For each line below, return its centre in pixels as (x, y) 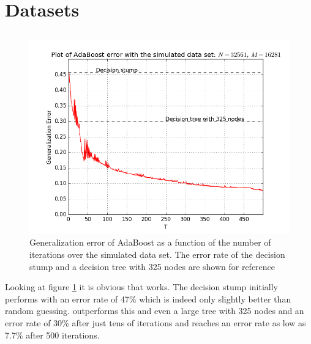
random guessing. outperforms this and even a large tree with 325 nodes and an (155, 311)
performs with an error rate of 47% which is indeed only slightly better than (148, 298)
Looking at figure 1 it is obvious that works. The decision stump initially (141, 287)
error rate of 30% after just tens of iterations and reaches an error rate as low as (155, 322)
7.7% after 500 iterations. (52, 335)
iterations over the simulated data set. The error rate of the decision (157, 254)
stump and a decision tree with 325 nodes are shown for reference (152, 266)
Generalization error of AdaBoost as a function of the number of (150, 242)
